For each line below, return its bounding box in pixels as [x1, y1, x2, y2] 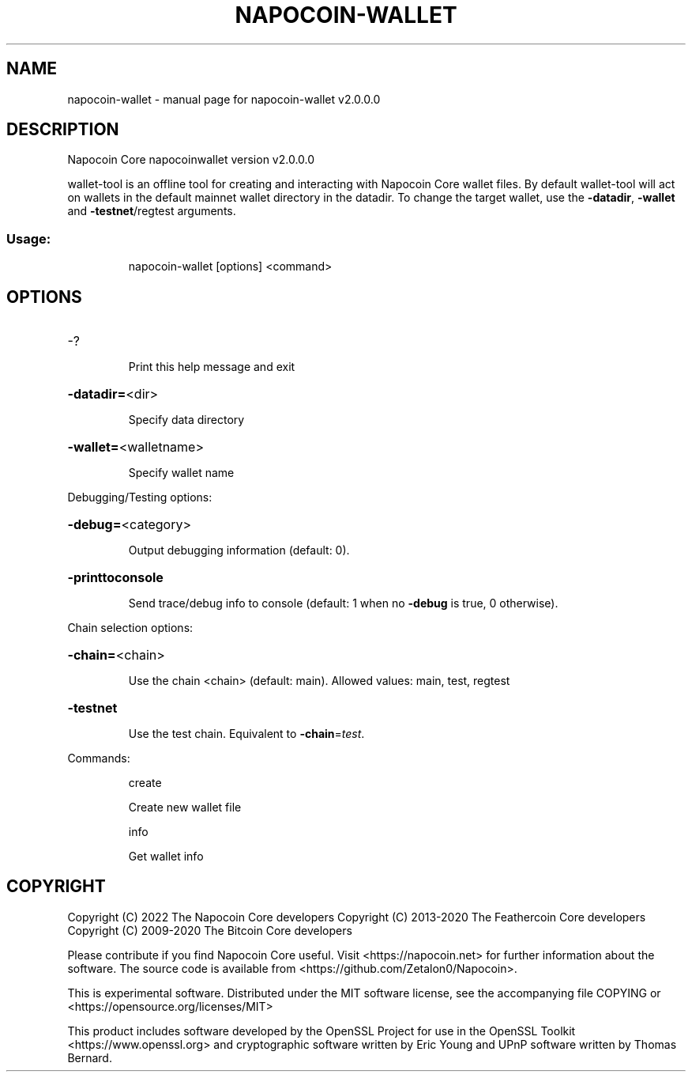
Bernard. [67, 1050, 112, 1065]
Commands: [67, 751, 130, 766]
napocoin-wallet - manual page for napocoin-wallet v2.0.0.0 [67, 92, 381, 106]
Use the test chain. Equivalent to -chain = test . [128, 727, 365, 741]
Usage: [6, 230, 51, 247]
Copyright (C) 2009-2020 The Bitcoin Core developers [67, 923, 352, 937]
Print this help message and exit [128, 360, 295, 374]
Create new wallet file [128, 800, 242, 815]
